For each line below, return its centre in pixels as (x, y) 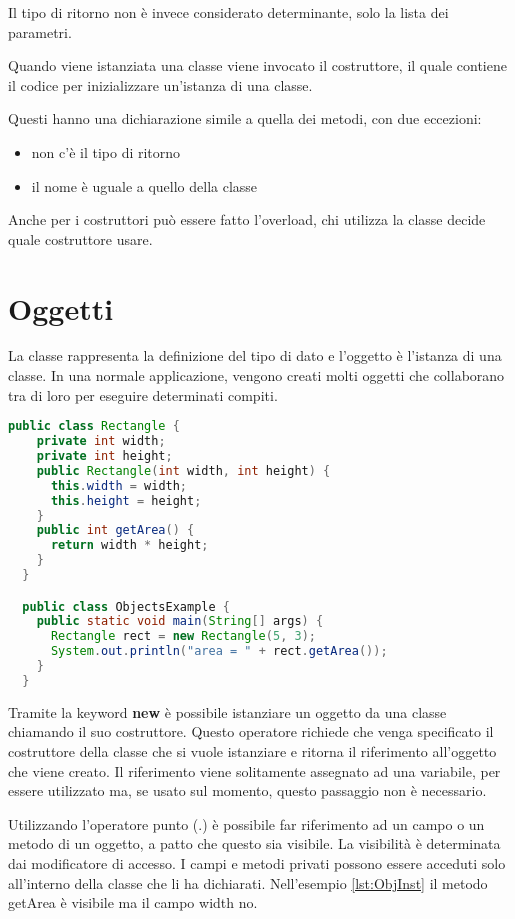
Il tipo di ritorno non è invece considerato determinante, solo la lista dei (228, 12)
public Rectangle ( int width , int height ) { (183, 470)
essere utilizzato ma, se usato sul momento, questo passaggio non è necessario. (247, 790)
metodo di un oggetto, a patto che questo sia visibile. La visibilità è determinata (254, 843)
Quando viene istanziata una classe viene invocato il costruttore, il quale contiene (257, 65)
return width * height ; (129, 545)
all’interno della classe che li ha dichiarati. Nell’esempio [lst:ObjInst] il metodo (248, 882)
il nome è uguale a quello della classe (144, 185)
